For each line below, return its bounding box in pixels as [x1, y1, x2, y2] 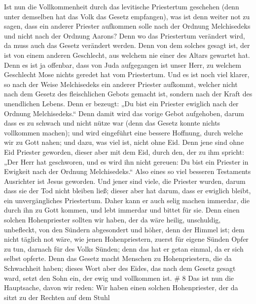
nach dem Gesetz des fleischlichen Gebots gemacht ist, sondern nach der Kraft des [4, 88, 253, 99]
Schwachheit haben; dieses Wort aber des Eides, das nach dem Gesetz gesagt [4, 263, 236, 273]
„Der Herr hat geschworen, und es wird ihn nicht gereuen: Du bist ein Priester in [4, 156, 249, 167]
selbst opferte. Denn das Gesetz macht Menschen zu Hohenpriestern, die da [4, 253, 232, 263]
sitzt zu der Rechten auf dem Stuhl [4, 292, 110, 302]
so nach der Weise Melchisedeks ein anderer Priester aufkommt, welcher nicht [4, 79, 238, 89]
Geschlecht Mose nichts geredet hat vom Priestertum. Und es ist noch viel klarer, [4, 69, 250, 80]
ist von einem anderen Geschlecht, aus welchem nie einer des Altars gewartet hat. [4, 49, 250, 60]
